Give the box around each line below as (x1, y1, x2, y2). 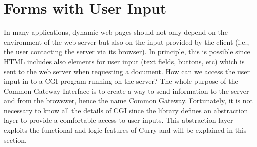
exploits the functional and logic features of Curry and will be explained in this (4, 125, 247, 135)
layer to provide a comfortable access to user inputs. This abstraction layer (4, 115, 233, 125)
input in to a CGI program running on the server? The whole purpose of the (4, 76, 238, 86)
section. (4, 134, 27, 145)
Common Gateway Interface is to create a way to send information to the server (4, 85, 249, 96)
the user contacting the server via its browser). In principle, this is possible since (4, 46, 250, 57)
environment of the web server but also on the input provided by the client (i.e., (4, 36, 249, 47)
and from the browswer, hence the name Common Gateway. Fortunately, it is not (4, 95, 253, 106)
